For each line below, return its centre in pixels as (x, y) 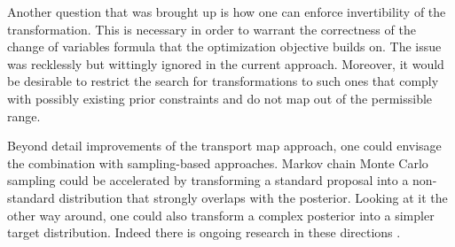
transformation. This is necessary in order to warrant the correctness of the (212, 29)
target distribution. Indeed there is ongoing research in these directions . (204, 232)
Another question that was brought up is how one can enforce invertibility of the (227, 12)
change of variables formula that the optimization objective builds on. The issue (224, 46)
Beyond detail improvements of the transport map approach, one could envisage (224, 146)
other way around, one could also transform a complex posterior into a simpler (221, 215)
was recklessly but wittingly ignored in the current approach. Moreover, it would (226, 63)
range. (24, 116)
